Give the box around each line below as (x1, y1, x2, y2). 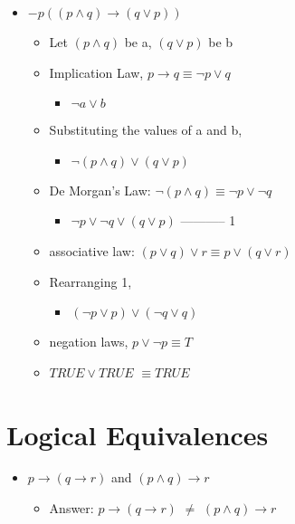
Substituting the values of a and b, (49, 120, 243, 139)
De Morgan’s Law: (49, 180, 151, 199)
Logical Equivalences (6, 415, 269, 453)
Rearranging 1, (49, 272, 132, 291)
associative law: (49, 241, 135, 260)
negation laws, (49, 332, 128, 351)
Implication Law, (49, 62, 144, 81)
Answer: (49, 499, 94, 518)
